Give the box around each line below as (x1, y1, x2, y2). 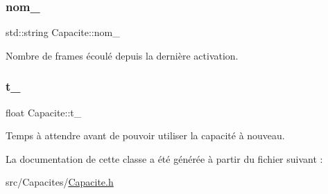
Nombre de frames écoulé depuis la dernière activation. (6, 48, 239, 62)
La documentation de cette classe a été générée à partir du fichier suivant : (6, 151, 323, 166)
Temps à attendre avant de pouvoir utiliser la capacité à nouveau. (6, 128, 285, 143)
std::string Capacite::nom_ (6, 25, 120, 39)
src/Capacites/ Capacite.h (6, 175, 114, 189)
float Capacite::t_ (6, 105, 82, 119)
